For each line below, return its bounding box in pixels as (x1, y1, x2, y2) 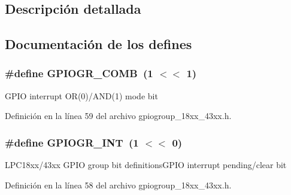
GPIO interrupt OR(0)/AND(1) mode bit (5, 89, 158, 102)
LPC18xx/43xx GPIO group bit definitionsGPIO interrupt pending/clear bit (5, 159, 287, 171)
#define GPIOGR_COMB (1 (5, 66, 153, 81)
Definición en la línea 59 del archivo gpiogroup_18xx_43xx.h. (5, 109, 232, 122)
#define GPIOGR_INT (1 (5, 135, 139, 150)
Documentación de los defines (5, 35, 192, 53)
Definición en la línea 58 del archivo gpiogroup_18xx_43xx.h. (5, 178, 232, 191)
